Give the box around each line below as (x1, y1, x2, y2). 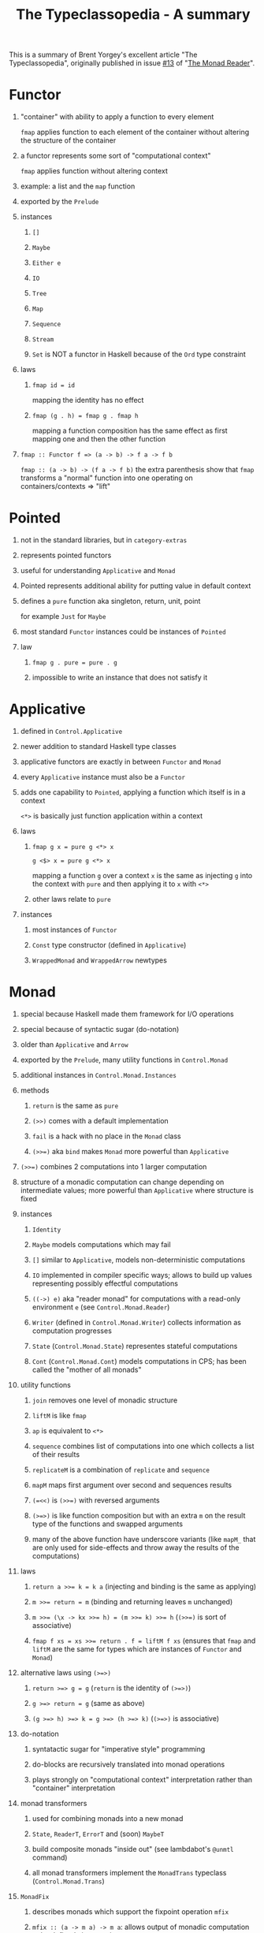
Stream (32, 336, 54, 344)
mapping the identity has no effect (32, 396, 144, 405)
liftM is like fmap (32, 1410, 87, 1420)
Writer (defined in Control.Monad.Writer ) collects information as (32, 1317, 241, 1327)
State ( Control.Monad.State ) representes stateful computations (32, 1341, 238, 1350)
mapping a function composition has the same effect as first (32, 426, 228, 435)
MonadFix (20, 1893, 50, 1901)
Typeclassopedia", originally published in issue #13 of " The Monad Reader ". (9, 58, 255, 68)
